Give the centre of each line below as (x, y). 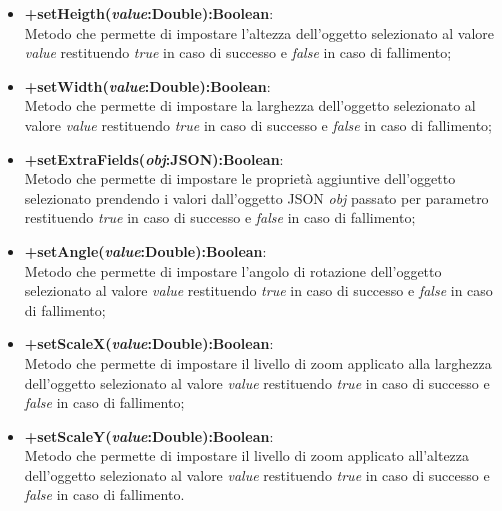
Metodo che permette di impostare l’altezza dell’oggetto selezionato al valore (259, 32)
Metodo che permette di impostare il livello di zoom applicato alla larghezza (258, 362)
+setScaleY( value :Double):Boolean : (149, 435)
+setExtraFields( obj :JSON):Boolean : (154, 158)
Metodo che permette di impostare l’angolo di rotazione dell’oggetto (233, 270)
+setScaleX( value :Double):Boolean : (149, 343)
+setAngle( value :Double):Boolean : (145, 250)
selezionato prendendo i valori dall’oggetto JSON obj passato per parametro (256, 197)
